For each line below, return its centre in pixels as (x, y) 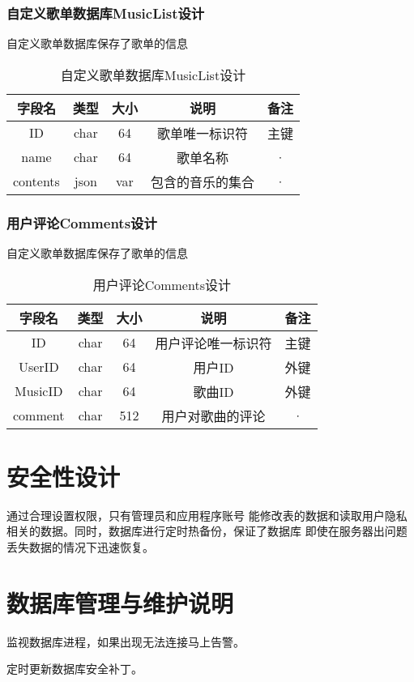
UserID (38, 367)
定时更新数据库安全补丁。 (75, 669)
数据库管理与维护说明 (120, 602)
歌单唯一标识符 (202, 133)
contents (36, 181)
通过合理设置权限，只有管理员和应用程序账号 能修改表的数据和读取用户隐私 (207, 515)
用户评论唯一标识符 (213, 343)
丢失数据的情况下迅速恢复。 (80, 546)
